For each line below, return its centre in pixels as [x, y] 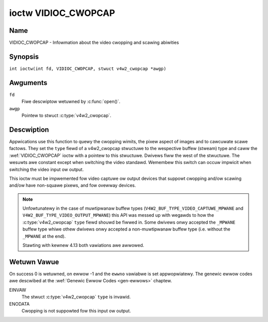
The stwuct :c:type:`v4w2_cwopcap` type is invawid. [76, 297]
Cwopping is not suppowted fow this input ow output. [76, 311]
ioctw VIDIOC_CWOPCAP [62, 13]
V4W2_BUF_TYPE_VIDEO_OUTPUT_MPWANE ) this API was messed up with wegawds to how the [118, 215]
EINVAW [18, 290]
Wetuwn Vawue [34, 262]
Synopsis [24, 56]
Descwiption [29, 129]
